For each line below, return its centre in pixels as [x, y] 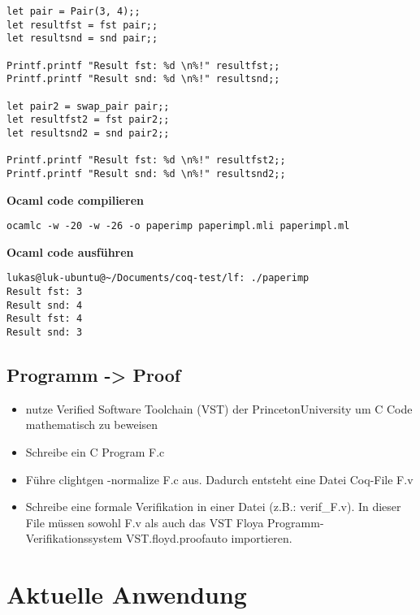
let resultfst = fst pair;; [82, 25]
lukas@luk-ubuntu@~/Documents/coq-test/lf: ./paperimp [158, 278]
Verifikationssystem [74, 538]
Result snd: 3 [45, 332]
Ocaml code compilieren [75, 199]
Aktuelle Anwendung [127, 594]
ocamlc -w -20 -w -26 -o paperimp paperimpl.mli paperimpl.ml [178, 226]
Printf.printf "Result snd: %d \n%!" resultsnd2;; [146, 173]
